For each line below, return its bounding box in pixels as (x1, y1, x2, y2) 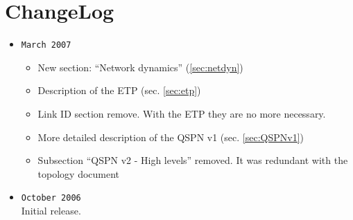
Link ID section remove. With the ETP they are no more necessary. (37, 106, 326, 120)
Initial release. (21, 203, 81, 217)
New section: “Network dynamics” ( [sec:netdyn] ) (37, 59, 243, 74)
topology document (37, 166, 120, 181)
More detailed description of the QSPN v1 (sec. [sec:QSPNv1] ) (37, 129, 304, 144)
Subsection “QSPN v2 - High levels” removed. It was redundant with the (37, 153, 348, 167)
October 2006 (21, 193, 81, 203)
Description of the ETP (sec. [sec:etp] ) (37, 83, 201, 98)
